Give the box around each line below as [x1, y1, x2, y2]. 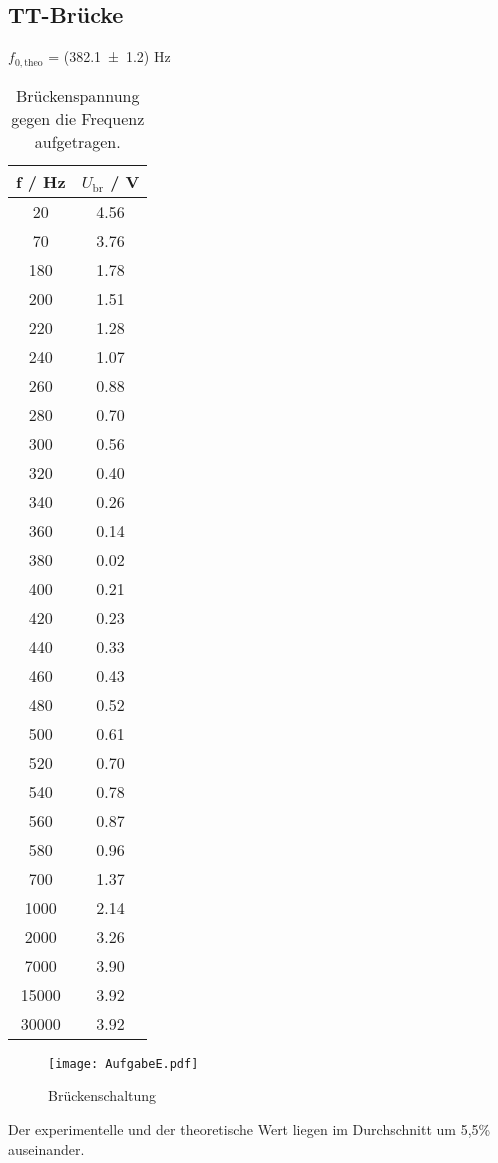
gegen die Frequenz [11, 106, 145, 130]
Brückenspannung [15, 83, 140, 107]
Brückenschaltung [48, 1085, 157, 1106]
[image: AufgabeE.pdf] [48, 1056, 199, 1071]
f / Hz [16, 169, 66, 193]
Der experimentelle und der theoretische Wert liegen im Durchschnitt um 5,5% [8, 1118, 491, 1139]
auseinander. [8, 1138, 85, 1159]
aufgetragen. [34, 129, 121, 153]
